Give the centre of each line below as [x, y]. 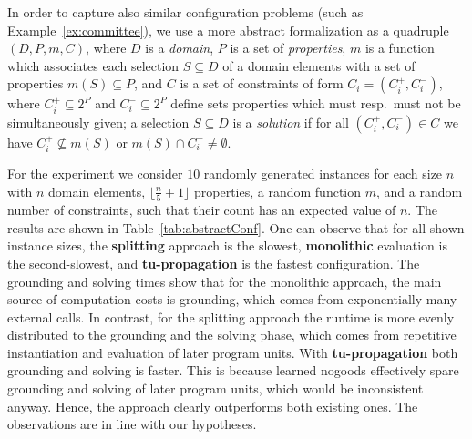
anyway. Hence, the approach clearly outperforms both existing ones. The [213, 406]
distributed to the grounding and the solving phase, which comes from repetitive [232, 335]
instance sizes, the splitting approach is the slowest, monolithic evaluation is [227, 245]
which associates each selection [93, 65]
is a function [400, 48]
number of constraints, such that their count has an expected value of [202, 210]
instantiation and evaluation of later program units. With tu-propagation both [233, 352]
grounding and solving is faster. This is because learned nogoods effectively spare [233, 370]
